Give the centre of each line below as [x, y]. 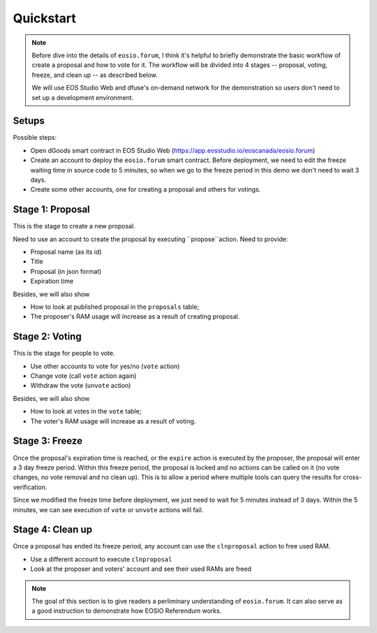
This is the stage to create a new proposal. [74, 226]
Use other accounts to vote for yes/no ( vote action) [105, 366]
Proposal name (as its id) [66, 252]
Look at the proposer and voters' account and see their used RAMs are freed [141, 569]
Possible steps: [35, 138]
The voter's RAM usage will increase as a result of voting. [113, 421]
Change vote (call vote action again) [83, 376]
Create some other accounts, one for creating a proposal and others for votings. [146, 189]
